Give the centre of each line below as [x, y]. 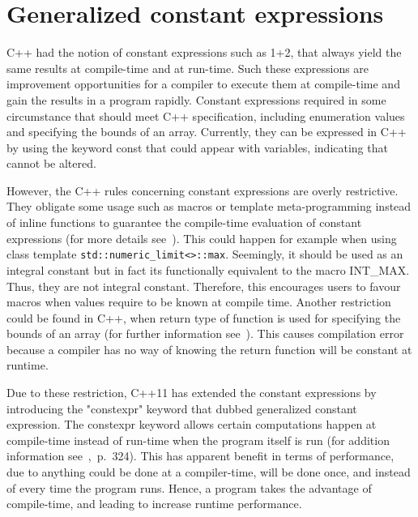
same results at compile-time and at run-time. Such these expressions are [188, 68]
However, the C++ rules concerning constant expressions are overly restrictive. [203, 190]
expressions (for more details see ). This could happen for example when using [202, 238]
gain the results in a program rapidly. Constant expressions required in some [196, 99]
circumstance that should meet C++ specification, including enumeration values [206, 115]
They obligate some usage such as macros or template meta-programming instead [209, 206]
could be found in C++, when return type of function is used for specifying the [204, 317]
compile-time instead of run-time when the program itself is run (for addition [198, 440]
